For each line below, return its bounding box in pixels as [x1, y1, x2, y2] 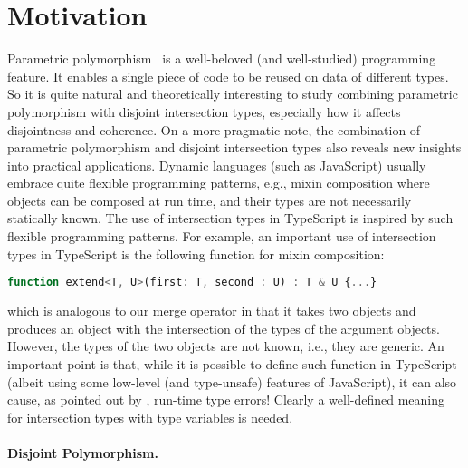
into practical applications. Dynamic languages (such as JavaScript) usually [7, 155, 426, 174]
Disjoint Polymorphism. [7, 443, 158, 462]
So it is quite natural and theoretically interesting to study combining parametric [7, 84, 458, 103]
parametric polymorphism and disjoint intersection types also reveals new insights [7, 138, 462, 157]
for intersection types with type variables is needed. [7, 407, 293, 426]
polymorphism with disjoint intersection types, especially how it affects [7, 102, 401, 121]
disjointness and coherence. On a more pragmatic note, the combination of [7, 120, 421, 139]
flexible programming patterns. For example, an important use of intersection [7, 227, 436, 246]
